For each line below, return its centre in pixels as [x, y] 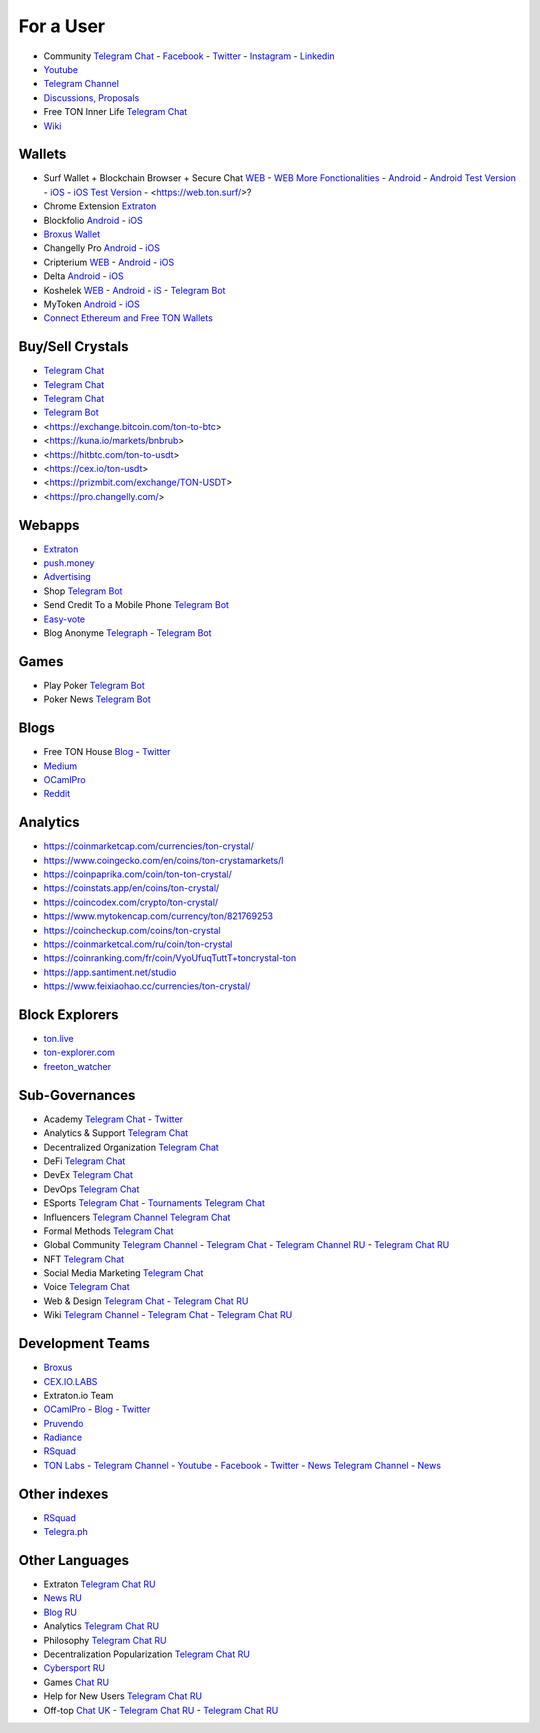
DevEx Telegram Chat [88, 1175]
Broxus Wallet [71, 234]
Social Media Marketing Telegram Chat [123, 1273]
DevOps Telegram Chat [91, 1189]
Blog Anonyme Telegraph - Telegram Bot [127, 632]
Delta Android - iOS [83, 276]
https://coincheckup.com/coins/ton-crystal [132, 930]
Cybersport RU [74, 1668]
